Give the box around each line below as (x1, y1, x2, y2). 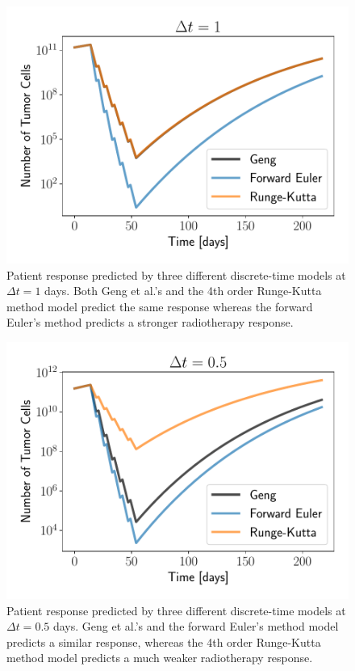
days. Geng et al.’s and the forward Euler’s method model (52, 618, 339, 635)
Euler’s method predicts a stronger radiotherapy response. (6, 314, 294, 331)
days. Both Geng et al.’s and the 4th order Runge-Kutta (44, 282, 322, 299)
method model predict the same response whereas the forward (6, 298, 313, 314)
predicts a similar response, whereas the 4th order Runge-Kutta (6, 633, 321, 650)
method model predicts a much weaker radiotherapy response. (6, 649, 313, 666)
